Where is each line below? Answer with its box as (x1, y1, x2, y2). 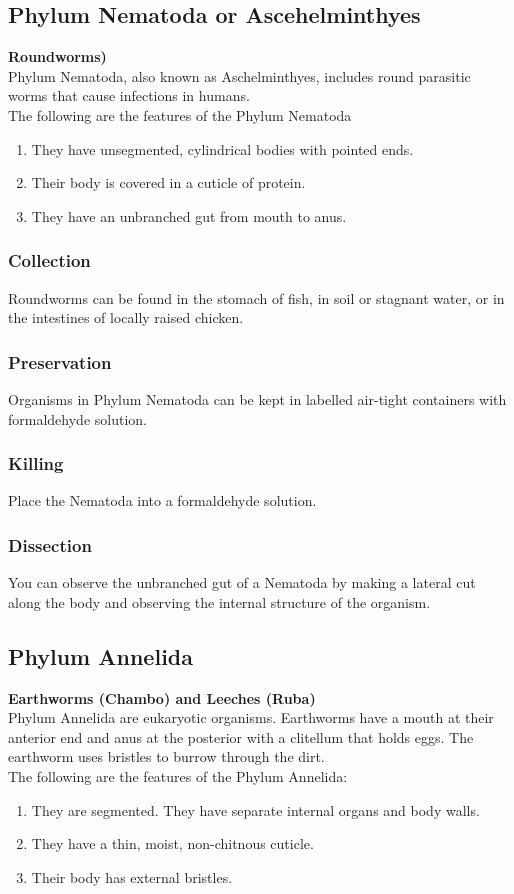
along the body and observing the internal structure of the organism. (8, 591, 431, 612)
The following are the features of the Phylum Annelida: (8, 765, 348, 786)
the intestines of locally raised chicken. (8, 307, 244, 328)
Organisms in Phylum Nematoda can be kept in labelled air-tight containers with (8, 388, 507, 409)
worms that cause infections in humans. (8, 85, 250, 106)
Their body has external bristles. (31, 866, 233, 887)
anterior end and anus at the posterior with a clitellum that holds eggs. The (8, 726, 474, 747)
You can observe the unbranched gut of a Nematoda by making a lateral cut (8, 572, 476, 593)
